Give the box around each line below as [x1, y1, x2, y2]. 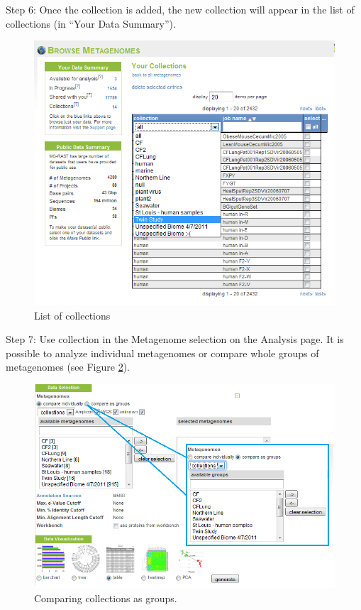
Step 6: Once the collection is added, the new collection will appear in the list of [6, 2, 355, 16]
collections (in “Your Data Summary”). [6, 16, 176, 31]
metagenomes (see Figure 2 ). [6, 359, 130, 374]
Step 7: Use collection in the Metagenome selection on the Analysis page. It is [6, 332, 344, 347]
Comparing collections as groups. [34, 590, 177, 605]
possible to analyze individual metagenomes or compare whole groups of [6, 345, 319, 360]
